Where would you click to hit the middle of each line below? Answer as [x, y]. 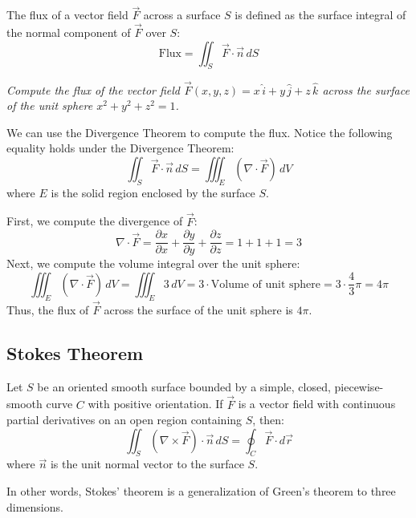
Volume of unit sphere [266, 284]
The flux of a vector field [67, 15]
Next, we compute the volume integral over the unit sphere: [153, 263]
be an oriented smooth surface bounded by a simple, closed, [184, 386]
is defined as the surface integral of [320, 15]
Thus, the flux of [48, 309]
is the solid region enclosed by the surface [153, 192]
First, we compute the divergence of [95, 221]
